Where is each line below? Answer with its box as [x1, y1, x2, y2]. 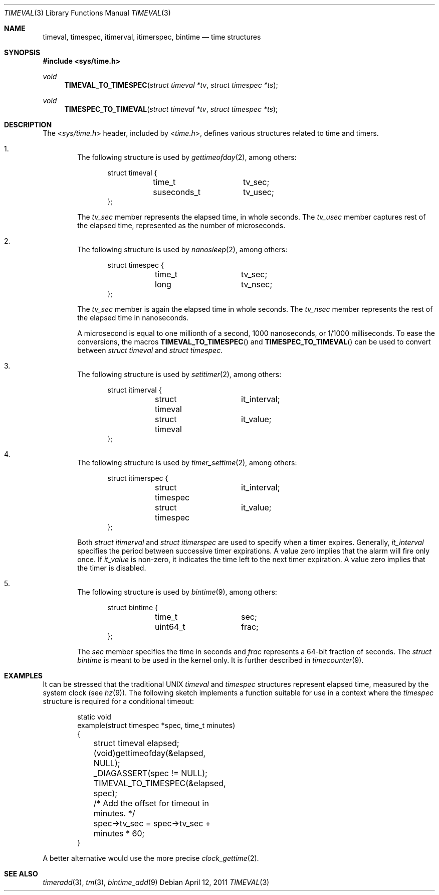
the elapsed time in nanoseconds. [77, 313, 189, 322]
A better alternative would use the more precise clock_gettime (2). [43, 854, 259, 862]
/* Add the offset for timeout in [93, 798, 209, 808]
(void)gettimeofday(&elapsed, [93, 748, 206, 758]
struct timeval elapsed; [93, 738, 179, 748]
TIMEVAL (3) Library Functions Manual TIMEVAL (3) [4, 9, 171, 17]
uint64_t [155, 622, 185, 632]
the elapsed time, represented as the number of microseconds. [77, 221, 286, 230]
